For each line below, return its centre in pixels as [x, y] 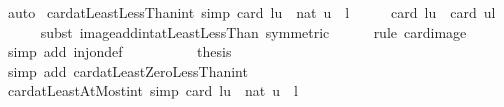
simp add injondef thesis [119, 51]
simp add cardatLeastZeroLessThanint [127, 70]
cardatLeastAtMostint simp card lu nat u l [152, 90]
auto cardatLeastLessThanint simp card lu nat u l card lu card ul [251, 12]
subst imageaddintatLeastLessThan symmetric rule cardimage [253, 31]
